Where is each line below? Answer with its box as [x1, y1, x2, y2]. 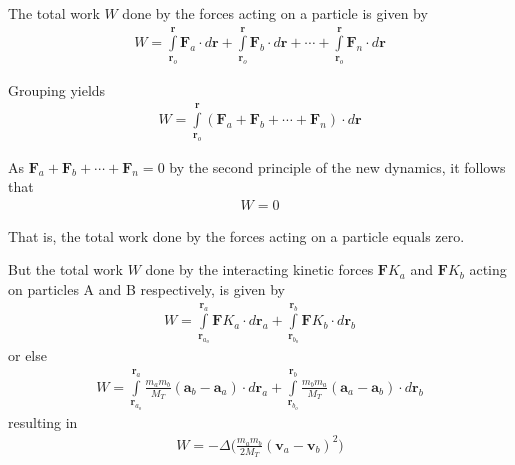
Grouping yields [8, 79, 106, 100]
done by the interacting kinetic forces [145, 259, 374, 280]
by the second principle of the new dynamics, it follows [169, 156, 506, 177]
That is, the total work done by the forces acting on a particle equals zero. [8, 225, 465, 246]
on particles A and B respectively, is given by [8, 278, 285, 299]
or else [8, 345, 47, 366]
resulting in [8, 411, 78, 432]
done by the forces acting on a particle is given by [122, 3, 428, 23]
